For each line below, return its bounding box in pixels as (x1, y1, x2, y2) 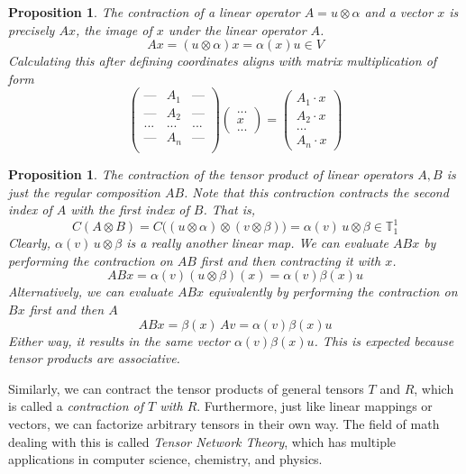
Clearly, (8, 233, 51, 252)
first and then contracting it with (200, 251, 381, 269)
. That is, (203, 200, 256, 219)
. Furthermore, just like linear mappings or (196, 397, 433, 415)
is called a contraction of (8, 397, 144, 415)
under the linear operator (168, 20, 306, 39)
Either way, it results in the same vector (8, 331, 230, 350)
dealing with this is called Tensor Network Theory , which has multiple (8, 432, 397, 451)
